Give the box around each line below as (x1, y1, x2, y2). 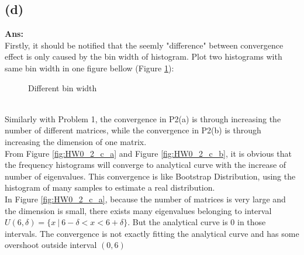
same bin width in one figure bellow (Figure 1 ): (5, 61, 174, 74)
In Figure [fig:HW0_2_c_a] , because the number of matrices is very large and (5, 192, 286, 205)
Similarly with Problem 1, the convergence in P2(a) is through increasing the (5, 112, 281, 125)
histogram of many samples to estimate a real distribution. (5, 181, 215, 194)
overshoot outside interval (5, 239, 97, 251)
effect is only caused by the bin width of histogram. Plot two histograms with (5, 50, 282, 63)
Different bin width (28, 81, 97, 94)
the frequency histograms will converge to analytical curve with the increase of (5, 158, 286, 171)
